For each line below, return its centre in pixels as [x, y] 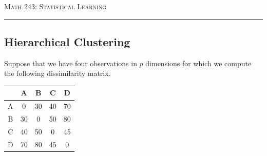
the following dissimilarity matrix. [58, 73]
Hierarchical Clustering [67, 41]
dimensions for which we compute [198, 63]
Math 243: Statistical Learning [55, 6]
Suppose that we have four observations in [71, 63]
